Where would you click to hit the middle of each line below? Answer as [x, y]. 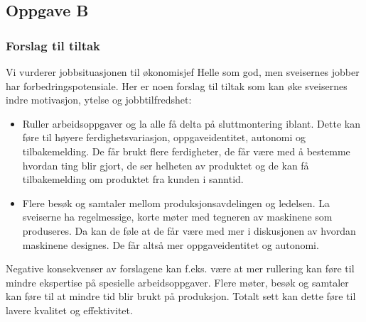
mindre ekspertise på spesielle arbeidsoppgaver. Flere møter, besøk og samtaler [177, 282]
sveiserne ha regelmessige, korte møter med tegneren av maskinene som [177, 217]
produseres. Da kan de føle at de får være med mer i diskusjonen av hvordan [189, 230]
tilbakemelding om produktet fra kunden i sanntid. [133, 179]
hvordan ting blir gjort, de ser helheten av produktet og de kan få [166, 165]
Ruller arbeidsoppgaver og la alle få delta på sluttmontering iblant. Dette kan [191, 123]
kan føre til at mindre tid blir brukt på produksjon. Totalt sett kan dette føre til [181, 296]
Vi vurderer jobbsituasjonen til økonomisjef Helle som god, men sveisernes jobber [183, 72]
